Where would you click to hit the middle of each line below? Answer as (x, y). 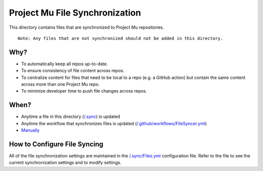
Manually (30, 130)
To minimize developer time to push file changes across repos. (84, 91)
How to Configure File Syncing (56, 144)
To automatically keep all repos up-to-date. (65, 64)
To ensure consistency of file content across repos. (73, 71)
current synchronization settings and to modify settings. (65, 163)
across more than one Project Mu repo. (60, 84)
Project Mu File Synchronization (75, 13)
